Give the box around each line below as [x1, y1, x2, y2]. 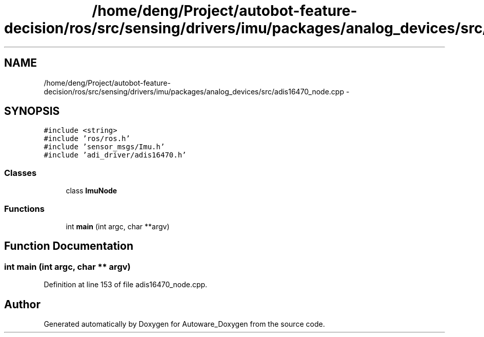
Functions [4, 203, 45, 214]
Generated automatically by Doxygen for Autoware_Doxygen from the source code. [44, 320, 325, 328]
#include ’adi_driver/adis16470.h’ [44, 151, 187, 160]
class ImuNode [66, 186, 117, 195]
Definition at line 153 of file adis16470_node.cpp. [44, 280, 208, 289]
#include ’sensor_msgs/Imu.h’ [44, 143, 165, 151]
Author [4, 298, 41, 311]
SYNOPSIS [4, 105, 60, 118]
